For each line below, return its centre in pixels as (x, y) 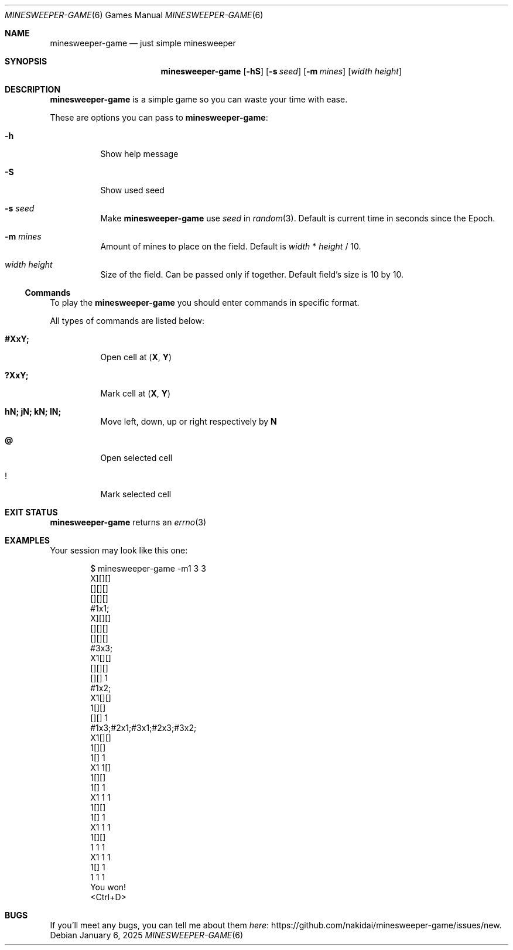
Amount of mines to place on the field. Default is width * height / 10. (231, 246)
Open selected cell (136, 458)
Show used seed (132, 190)
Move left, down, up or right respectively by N (189, 421)
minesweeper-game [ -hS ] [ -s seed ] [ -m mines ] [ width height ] (281, 71)
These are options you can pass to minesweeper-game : (159, 117)
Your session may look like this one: (119, 550)
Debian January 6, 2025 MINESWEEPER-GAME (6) (147, 935)
